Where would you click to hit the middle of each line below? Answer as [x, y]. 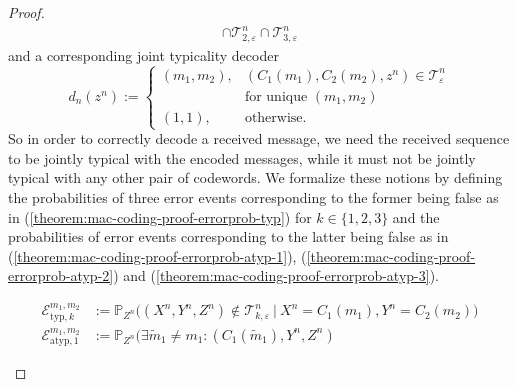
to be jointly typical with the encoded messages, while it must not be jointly [242, 157]
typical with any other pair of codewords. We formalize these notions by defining [255, 177]
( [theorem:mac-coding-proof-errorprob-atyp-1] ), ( [157, 255]
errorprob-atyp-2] [61, 275]
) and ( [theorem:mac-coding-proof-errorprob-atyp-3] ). [276, 275]
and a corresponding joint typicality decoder [143, 54]
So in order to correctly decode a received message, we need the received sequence [259, 138]
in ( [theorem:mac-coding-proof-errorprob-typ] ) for [160, 216]
